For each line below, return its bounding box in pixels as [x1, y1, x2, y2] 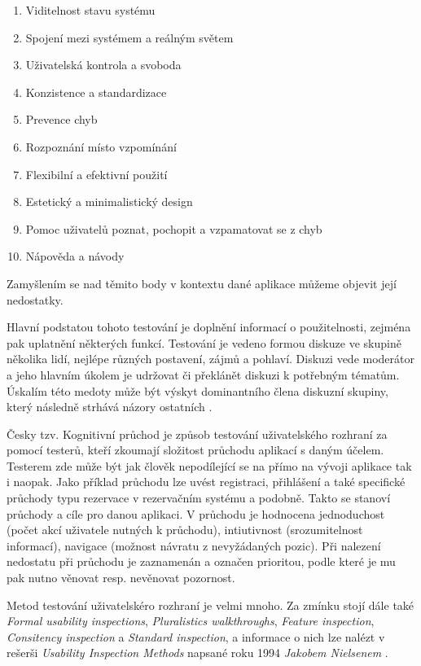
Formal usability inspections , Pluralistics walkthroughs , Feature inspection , [7, 612, 375, 629]
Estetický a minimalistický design [25, 193, 193, 210]
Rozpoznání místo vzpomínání [25, 138, 177, 155]
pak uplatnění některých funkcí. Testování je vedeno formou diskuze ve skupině [7, 334, 401, 351]
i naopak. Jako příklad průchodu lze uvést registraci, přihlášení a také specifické [7, 473, 406, 490]
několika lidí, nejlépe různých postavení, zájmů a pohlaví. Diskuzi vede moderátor [7, 350, 415, 367]
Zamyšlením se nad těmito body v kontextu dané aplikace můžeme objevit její [7, 274, 397, 291]
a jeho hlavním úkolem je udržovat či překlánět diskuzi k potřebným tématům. [7, 366, 400, 383]
